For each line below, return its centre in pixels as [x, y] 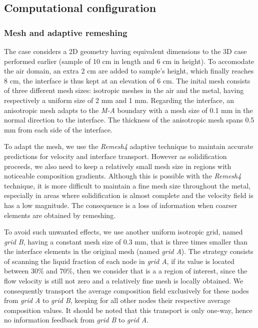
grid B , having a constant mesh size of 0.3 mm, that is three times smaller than [126, 241]
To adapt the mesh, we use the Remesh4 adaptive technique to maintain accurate [129, 146]
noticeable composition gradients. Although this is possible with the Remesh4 [123, 176]
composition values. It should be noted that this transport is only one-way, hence [128, 310]
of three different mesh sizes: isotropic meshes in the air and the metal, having [124, 90]
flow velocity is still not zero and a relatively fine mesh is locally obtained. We [124, 281]
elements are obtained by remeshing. [60, 215]
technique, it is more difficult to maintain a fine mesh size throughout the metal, [127, 185]
